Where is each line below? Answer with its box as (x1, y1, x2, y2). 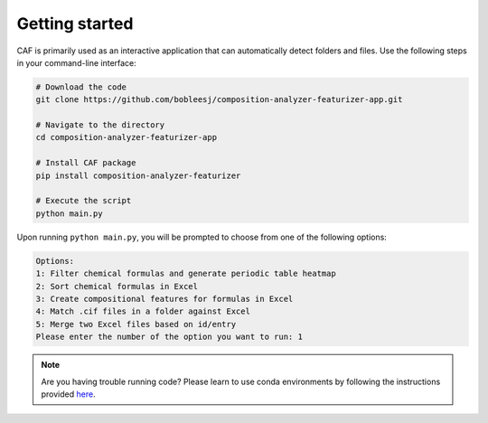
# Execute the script (35, 195, 132, 206)
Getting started (16, 14, 134, 33)
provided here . (41, 389, 96, 399)
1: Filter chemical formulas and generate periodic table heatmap (35, 268, 336, 279)
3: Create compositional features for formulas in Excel (35, 294, 294, 304)
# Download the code (35, 81, 127, 92)
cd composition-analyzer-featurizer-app (35, 132, 217, 143)
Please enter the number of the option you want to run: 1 (35, 332, 303, 343)
